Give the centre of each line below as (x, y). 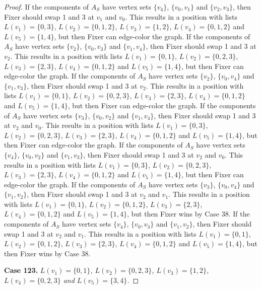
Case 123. (21, 270)
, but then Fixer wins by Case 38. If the (188, 214)
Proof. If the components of (47, 7)
